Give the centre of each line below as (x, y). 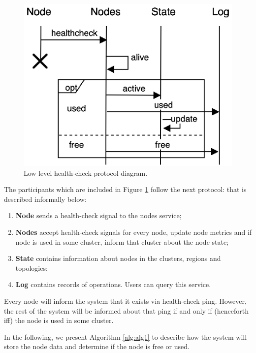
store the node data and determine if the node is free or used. (97, 346)
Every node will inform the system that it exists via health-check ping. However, (125, 301)
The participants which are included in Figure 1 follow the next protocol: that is (125, 189)
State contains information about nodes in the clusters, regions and (118, 258)
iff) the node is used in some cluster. (59, 320)
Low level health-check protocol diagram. (86, 173)
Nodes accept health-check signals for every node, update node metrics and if (134, 232)
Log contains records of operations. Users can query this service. (113, 284)
